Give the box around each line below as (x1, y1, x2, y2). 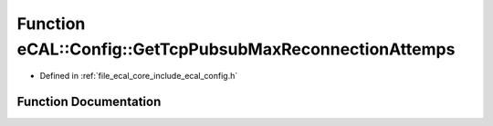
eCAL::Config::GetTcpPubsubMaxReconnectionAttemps (16, 39, 456, 59)
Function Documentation (16, 94, 162, 110)
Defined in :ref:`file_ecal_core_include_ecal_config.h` (39, 71, 238, 82)
